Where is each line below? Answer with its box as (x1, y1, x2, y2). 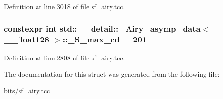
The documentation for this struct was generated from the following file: (4, 69, 220, 79)
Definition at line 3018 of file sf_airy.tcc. (4, 1, 125, 11)
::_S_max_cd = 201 (62, 33, 147, 45)
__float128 (4, 33, 49, 45)
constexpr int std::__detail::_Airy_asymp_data (4, 22, 201, 34)
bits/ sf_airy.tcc (4, 85, 50, 95)
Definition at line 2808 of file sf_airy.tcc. (4, 52, 125, 62)
